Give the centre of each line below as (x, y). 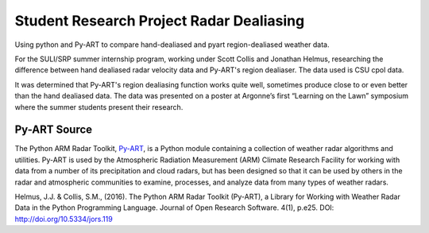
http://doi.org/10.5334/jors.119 (64, 219)
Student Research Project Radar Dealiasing (160, 21)
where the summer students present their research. (99, 107)
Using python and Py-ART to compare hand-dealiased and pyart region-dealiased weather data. (172, 45)
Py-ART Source (54, 130)
